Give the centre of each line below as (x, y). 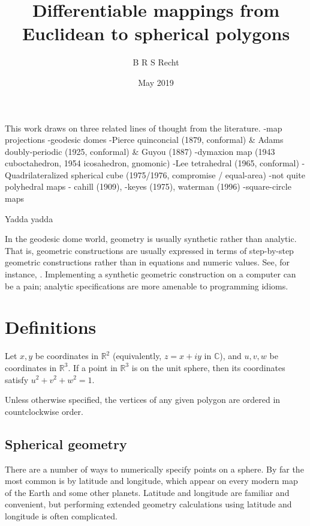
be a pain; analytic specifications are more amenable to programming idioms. (147, 286)
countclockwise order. (44, 411)
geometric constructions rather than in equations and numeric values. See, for (147, 262)
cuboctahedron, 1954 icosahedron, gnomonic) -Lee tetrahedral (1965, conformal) (152, 163)
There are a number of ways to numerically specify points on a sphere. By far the (154, 469)
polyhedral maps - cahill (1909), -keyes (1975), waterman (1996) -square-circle (148, 186)
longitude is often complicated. (61, 515)
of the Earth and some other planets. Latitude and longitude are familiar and (147, 492)
